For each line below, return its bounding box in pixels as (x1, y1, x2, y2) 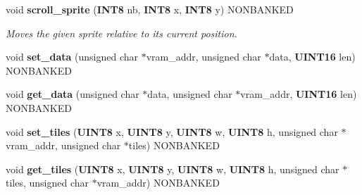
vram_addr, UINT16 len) (240, 87, 357, 101)
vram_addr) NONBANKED (96, 175, 220, 190)
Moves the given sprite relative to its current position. (6, 25, 237, 40)
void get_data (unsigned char (6, 87, 139, 101)
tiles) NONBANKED (128, 138, 220, 153)
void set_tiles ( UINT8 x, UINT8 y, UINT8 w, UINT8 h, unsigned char (6, 124, 338, 139)
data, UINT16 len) (269, 49, 356, 64)
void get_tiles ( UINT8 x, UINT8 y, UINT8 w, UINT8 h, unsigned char (6, 161, 339, 176)
